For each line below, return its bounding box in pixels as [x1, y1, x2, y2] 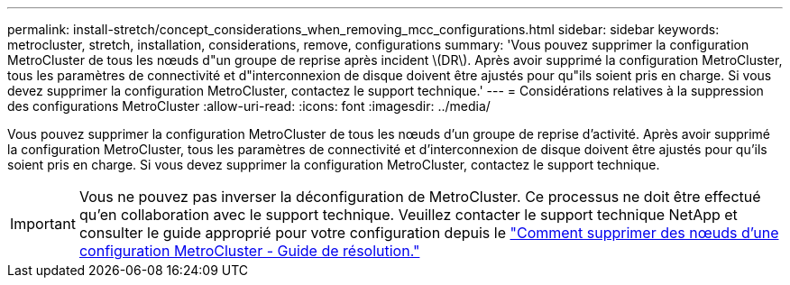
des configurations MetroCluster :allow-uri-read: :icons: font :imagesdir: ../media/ [7, 98, 491, 114]
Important [10, 215, 76, 233]
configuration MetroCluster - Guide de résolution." [78, 242, 420, 260]
